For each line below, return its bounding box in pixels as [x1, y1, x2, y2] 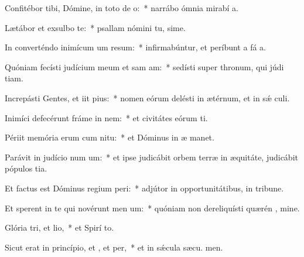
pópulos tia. [5, 162, 47, 174]
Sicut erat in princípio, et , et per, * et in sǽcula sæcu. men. [5, 241, 223, 253]
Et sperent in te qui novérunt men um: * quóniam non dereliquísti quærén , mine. [5, 201, 300, 214]
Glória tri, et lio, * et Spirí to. [5, 221, 114, 234]
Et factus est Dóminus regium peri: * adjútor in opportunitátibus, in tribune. [5, 181, 284, 194]
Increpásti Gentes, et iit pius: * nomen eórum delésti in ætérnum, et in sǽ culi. [5, 91, 290, 104]
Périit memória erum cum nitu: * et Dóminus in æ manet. [5, 131, 214, 143]
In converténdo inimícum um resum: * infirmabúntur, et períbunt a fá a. [5, 41, 266, 53]
